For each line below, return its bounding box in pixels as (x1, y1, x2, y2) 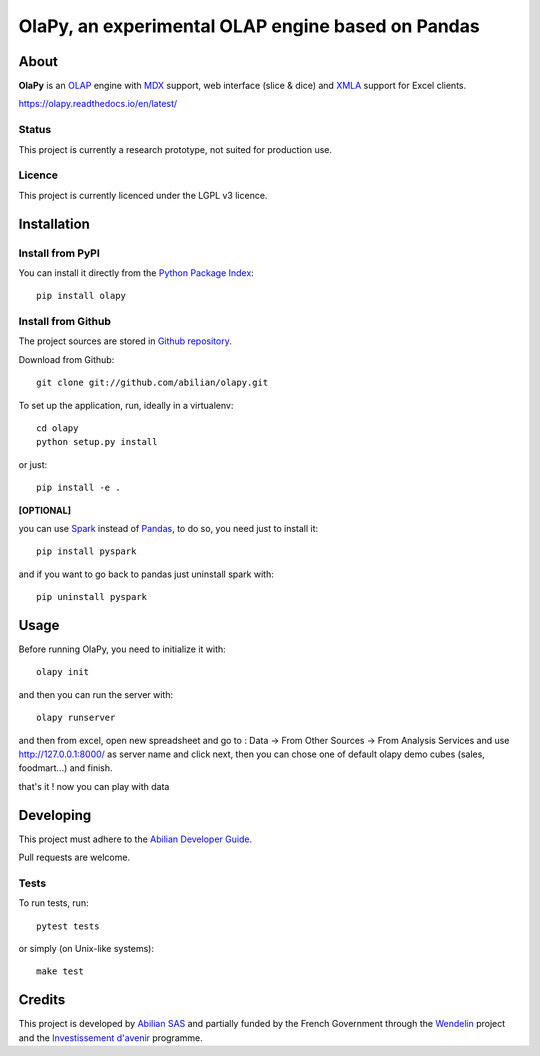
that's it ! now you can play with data (18, 780, 170, 792)
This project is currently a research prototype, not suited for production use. (18, 143, 332, 155)
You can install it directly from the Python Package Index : (18, 266, 254, 279)
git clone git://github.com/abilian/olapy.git (36, 377, 269, 389)
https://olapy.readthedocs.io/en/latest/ (18, 98, 178, 110)
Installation (18, 215, 90, 232)
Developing (18, 806, 92, 824)
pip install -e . (36, 482, 121, 494)
